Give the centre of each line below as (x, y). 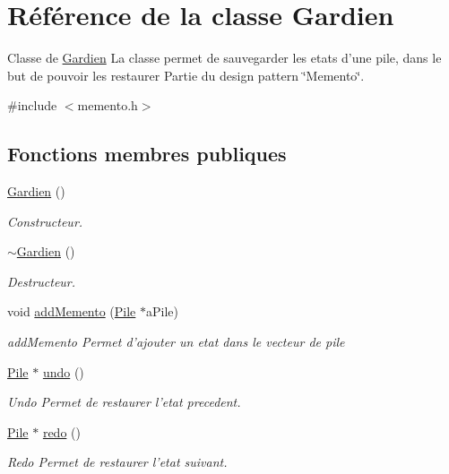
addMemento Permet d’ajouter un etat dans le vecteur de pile (176, 342)
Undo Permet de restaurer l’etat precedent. (124, 402)
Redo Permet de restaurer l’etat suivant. (117, 462)
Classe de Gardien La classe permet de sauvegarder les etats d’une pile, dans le (224, 58)
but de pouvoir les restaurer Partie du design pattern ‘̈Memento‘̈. (186, 75)
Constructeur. (45, 221)
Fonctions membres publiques (147, 154)
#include (32, 105)
